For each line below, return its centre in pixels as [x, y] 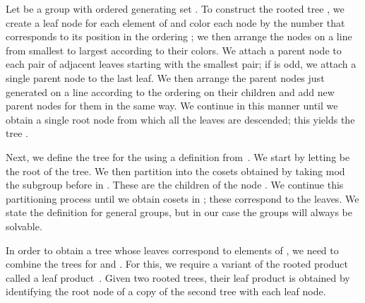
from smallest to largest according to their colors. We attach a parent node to [174, 50]
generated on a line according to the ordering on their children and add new [170, 91]
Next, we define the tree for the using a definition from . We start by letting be [178, 156]
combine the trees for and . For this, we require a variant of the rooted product [177, 264]
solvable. [24, 226]
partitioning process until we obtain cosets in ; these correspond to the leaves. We [182, 198]
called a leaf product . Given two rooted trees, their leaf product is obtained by [178, 277]
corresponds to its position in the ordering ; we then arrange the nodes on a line [179, 36]
